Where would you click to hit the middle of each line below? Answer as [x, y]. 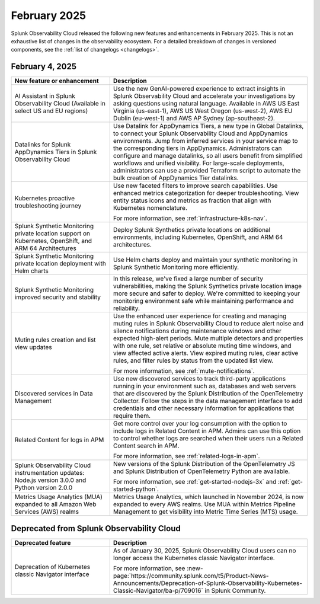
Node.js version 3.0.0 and [50, 480]
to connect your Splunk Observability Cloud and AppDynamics [200, 133]
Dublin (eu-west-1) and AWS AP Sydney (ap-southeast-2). [194, 119]
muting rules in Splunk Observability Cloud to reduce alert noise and [208, 324]
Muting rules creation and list [55, 340]
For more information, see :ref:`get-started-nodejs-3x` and [195, 482]
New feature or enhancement [57, 81]
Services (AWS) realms [47, 512]
